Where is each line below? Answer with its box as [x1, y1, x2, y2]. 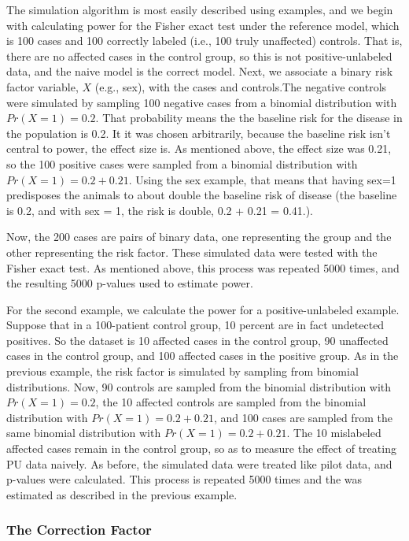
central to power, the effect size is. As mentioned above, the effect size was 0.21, [6, 140, 392, 157]
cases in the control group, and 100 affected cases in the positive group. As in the [6, 347, 399, 364]
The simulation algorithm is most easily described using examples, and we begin [6, 2, 393, 17]
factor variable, [6, 78, 79, 94]
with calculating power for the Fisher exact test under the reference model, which [6, 17, 400, 33]
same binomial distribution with [6, 424, 161, 441]
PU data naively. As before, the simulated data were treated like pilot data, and [6, 455, 392, 472]
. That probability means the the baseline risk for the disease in [95, 109, 403, 126]
